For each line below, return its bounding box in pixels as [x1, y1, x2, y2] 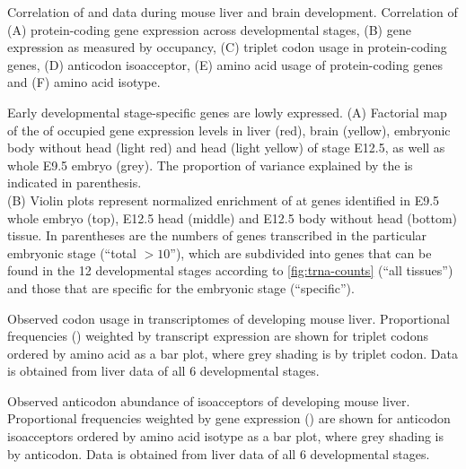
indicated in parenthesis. [7, 173, 142, 192]
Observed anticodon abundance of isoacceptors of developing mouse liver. [7, 391, 410, 410]
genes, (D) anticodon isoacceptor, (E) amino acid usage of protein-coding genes [7, 55, 443, 74]
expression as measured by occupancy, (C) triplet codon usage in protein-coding [7, 38, 447, 56]
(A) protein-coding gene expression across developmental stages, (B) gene [7, 20, 411, 39]
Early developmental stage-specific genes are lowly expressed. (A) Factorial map [7, 102, 447, 121]
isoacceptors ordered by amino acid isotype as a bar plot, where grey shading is [7, 427, 444, 446]
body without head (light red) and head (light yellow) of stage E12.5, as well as [7, 138, 445, 157]
